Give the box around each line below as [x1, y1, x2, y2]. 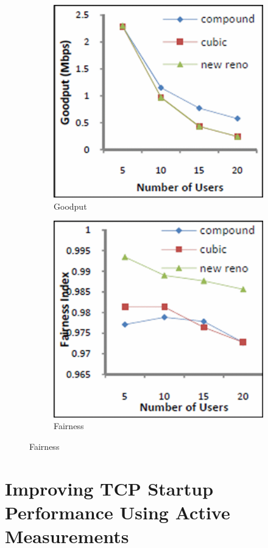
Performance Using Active [5, 499, 230, 524]
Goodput [54, 199, 87, 212]
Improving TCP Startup [5, 475, 214, 500]
